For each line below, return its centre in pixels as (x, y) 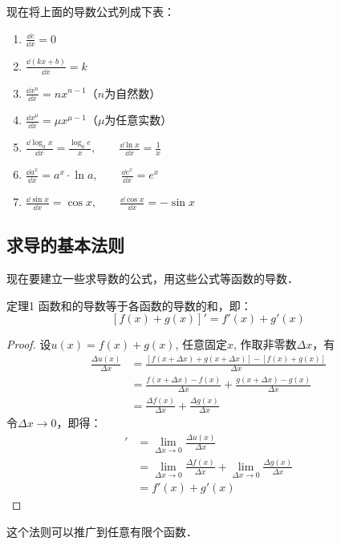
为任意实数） (138, 120)
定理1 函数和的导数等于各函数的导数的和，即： (129, 305)
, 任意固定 (201, 344)
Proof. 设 (29, 344)
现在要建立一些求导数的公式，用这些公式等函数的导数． (152, 279)
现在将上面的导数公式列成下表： (91, 11)
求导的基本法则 (65, 245)
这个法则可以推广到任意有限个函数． (102, 531)
